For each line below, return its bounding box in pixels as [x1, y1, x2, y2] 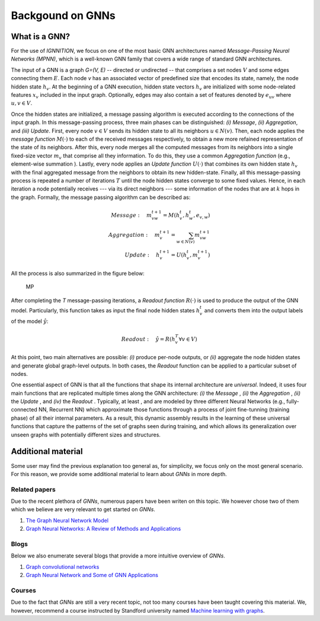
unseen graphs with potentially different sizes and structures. [11, 431, 161, 438]
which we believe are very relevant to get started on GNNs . [11, 506, 155, 513]
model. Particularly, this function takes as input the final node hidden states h [11, 306, 200, 314]
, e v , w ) [193, 211, 210, 220]
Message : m [110, 211, 152, 218]
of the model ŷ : [11, 318, 49, 325]
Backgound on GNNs [11, 9, 116, 22]
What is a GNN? [11, 31, 71, 42]
